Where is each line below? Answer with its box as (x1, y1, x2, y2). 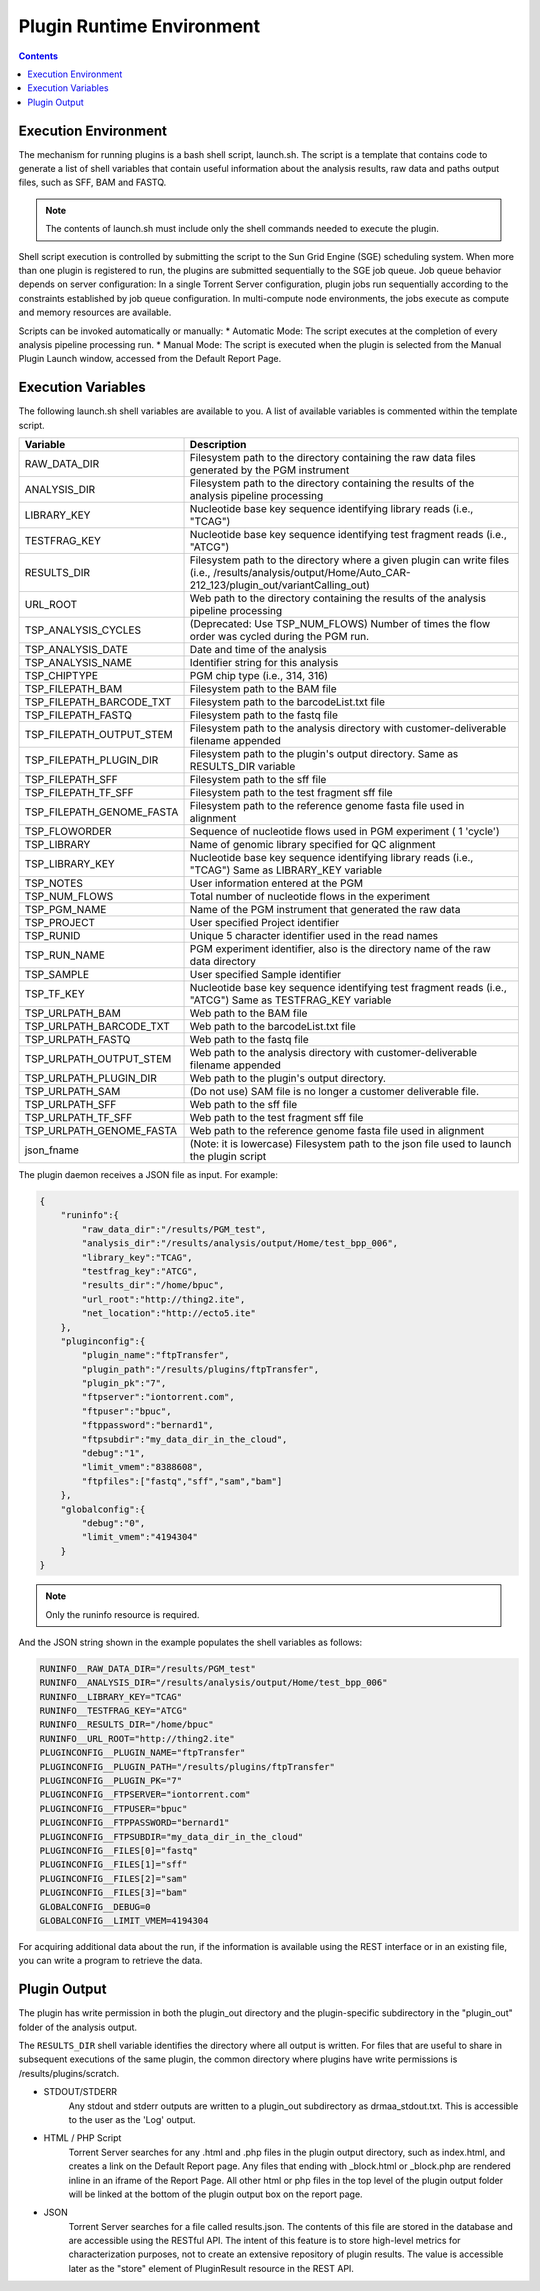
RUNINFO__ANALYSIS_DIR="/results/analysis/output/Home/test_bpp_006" (39, 1677, 388, 1689)
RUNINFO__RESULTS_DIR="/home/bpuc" (39, 1719, 214, 1730)
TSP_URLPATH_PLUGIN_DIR (24, 1071, 157, 1085)
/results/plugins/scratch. (18, 2067, 120, 2079)
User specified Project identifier (189, 916, 340, 929)
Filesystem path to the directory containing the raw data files (189, 451, 476, 464)
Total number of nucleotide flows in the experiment (189, 890, 430, 903)
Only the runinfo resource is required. (45, 1608, 200, 1620)
